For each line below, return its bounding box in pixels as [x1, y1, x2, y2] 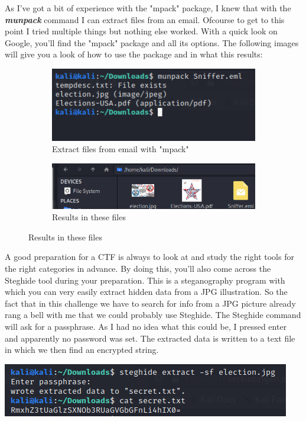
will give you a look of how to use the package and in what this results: [5, 48, 263, 60]
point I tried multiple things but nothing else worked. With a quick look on [5, 25, 278, 37]
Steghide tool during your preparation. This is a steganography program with [5, 274, 285, 286]
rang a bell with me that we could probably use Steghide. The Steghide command [5, 308, 301, 321]
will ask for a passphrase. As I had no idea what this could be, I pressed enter [5, 320, 287, 333]
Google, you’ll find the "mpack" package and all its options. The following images [5, 36, 299, 49]
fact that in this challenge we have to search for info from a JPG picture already [5, 297, 296, 309]
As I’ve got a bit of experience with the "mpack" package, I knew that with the [5, 2, 291, 14]
